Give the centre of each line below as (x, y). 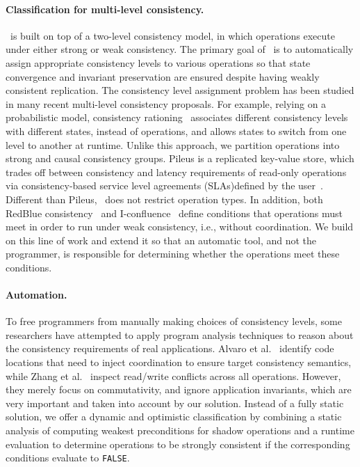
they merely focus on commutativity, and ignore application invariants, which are (179, 389)
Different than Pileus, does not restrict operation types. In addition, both (164, 199)
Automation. (36, 295)
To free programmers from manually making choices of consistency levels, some (174, 321)
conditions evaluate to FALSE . (68, 458)
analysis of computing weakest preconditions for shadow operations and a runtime (180, 430)
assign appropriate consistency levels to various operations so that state (158, 62)
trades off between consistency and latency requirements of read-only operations (176, 172)
